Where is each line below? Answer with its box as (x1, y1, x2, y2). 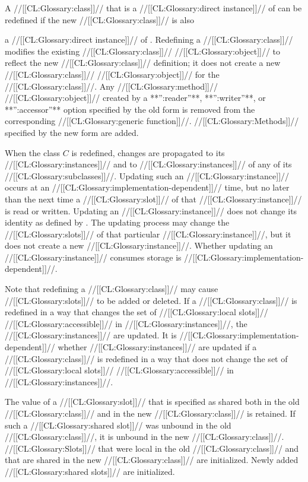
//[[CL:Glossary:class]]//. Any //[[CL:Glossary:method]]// (5, 80, 218, 92)
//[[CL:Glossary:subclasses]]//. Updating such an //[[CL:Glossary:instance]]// (5, 169, 290, 182)
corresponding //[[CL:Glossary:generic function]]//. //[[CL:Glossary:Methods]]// (5, 115, 299, 127)
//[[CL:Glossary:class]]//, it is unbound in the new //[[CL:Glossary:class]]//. (5, 430, 284, 443)
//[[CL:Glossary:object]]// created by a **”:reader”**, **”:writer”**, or (5, 91, 266, 104)
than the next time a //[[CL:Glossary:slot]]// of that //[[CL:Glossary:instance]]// (5, 192, 302, 205)
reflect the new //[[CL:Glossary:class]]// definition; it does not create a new (5, 56, 281, 69)
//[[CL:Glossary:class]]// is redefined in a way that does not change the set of (5, 352, 288, 364)
